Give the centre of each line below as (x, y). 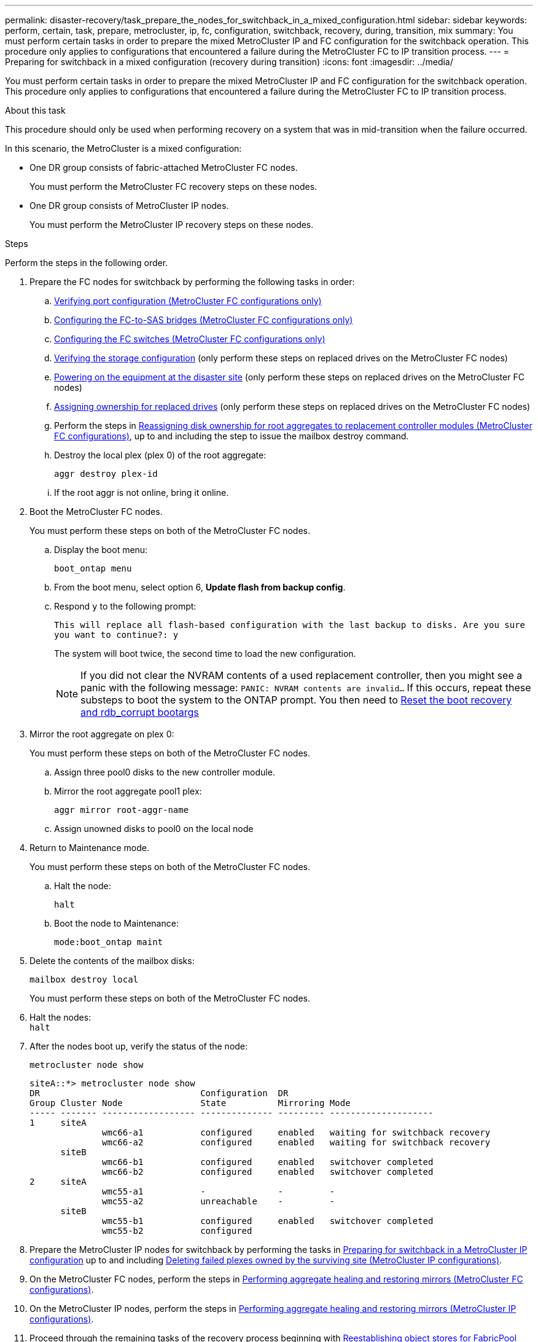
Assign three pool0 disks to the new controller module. (165, 772)
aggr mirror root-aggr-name (122, 810)
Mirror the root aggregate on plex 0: (102, 734)
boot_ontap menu (93, 568)
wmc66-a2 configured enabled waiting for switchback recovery (296, 1142)
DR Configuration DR (159, 1093)
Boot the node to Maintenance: (116, 923)
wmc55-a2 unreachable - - (219, 1201)
